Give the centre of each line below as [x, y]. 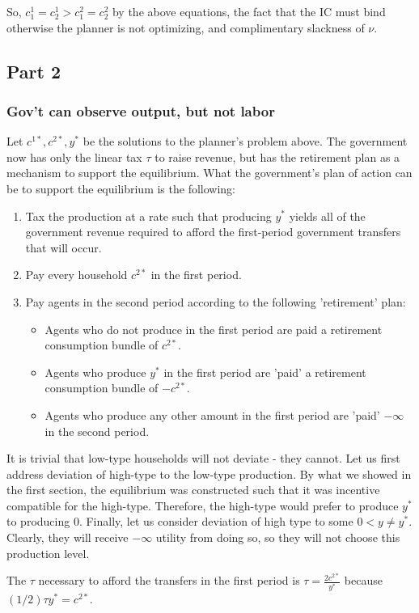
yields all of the [327, 216]
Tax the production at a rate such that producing [148, 216]
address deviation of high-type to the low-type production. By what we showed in [209, 473]
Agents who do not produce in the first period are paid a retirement [214, 329]
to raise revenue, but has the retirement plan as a [277, 156]
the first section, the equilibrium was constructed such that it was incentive [193, 490]
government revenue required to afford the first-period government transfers [213, 232]
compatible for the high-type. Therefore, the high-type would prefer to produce [203, 505]
